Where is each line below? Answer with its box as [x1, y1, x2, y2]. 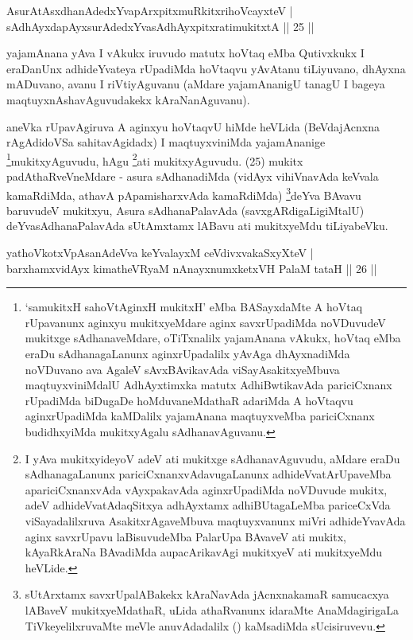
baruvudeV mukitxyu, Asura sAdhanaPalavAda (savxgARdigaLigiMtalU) [6, 201, 365, 218]
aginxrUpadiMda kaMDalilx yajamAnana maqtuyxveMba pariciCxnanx [25, 408, 375, 424]
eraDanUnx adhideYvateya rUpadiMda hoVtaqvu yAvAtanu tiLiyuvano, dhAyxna [6, 60, 406, 76]
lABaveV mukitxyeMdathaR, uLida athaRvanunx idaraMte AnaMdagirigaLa [25, 601, 399, 618]
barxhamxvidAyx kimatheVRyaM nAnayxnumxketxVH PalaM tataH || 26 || [6, 260, 377, 276]
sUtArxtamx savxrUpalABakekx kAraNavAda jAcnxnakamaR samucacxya [25, 586, 389, 603]
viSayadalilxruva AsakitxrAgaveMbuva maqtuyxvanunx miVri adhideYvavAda [25, 512, 406, 529]
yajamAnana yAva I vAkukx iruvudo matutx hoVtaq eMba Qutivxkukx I [6, 45, 365, 61]
